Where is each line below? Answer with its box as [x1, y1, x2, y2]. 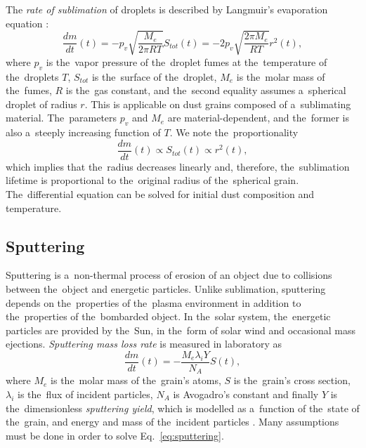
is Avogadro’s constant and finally [173, 387, 319, 402]
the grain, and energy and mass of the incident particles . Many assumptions [6, 414, 339, 429]
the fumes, [6, 83, 52, 98]
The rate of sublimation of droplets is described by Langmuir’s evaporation [6, 2, 328, 16]
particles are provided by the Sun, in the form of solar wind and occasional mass [6, 322, 355, 337]
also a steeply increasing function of [6, 125, 161, 140]
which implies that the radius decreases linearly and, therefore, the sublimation [6, 159, 350, 173]
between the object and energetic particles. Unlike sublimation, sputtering [6, 281, 326, 296]
